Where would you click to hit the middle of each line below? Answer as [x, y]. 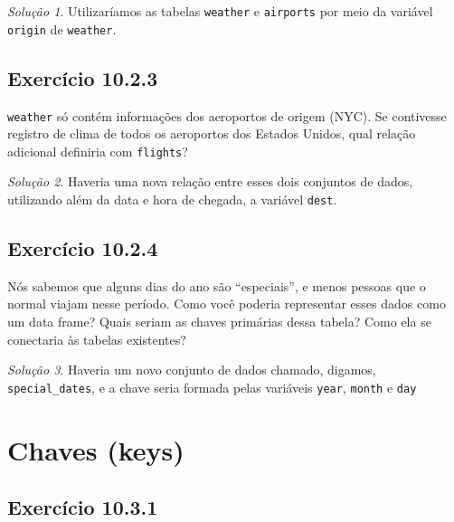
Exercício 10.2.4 [83, 248]
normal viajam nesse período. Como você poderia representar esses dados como [227, 304]
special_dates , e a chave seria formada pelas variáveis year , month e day [212, 387]
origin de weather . [62, 28]
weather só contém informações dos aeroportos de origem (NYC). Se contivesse [227, 115]
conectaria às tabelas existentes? [97, 339]
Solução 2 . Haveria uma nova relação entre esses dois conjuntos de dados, [210, 181]
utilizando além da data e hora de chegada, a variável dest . [172, 199]
